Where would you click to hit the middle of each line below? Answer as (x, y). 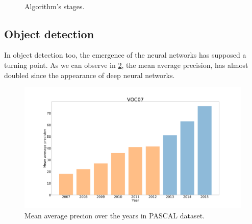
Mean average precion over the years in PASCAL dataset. (115, 216)
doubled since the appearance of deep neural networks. (90, 75)
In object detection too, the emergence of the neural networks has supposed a (125, 55)
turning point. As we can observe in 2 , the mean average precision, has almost (126, 65)
